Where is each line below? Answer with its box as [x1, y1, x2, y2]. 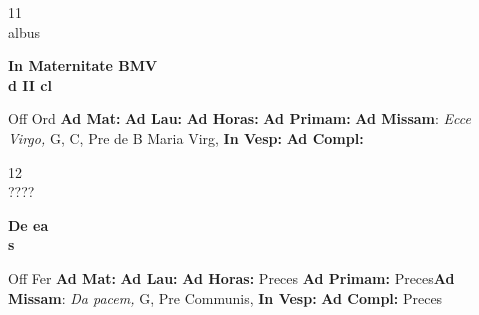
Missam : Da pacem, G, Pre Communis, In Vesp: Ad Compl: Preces [8, 287, 443, 308]
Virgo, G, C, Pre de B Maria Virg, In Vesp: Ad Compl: [8, 127, 364, 148]
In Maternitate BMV [8, 55, 158, 76]
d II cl [8, 74, 52, 95]
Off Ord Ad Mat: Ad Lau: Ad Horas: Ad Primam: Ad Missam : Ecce [8, 108, 471, 129]
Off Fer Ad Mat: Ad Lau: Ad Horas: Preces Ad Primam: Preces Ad [8, 267, 455, 288]
